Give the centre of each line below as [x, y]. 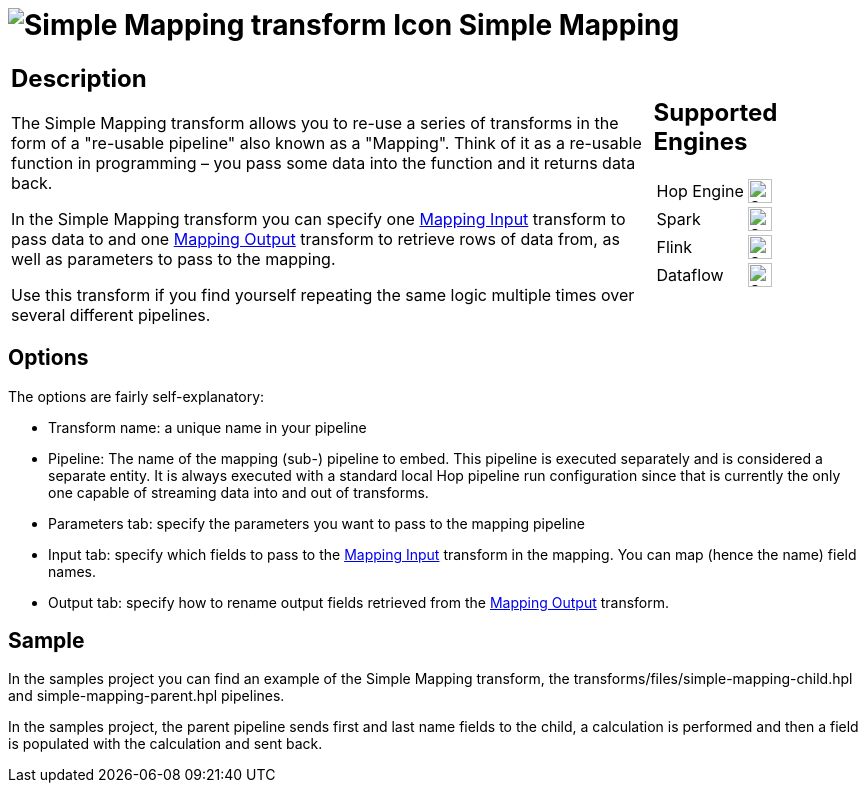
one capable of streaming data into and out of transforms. [238, 492]
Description [79, 78]
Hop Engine [700, 191]
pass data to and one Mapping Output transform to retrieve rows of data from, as [315, 238]
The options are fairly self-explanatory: [136, 396]
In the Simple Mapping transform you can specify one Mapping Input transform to [318, 218]
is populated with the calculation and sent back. [165, 744]
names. [72, 571]
